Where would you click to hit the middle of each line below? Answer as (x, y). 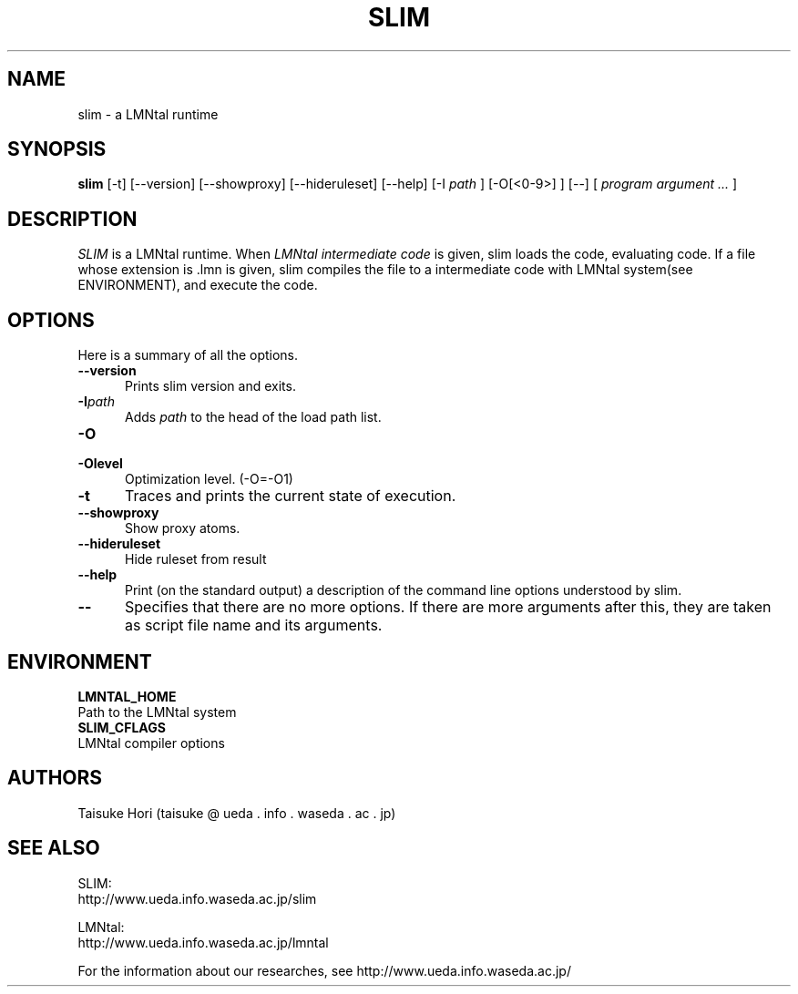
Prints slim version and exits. (210, 386)
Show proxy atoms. (183, 528)
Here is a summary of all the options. (188, 355)
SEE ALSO (54, 848)
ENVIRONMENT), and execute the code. (198, 285)
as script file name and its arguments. (253, 625)
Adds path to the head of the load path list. (253, 417)
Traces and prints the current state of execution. (290, 496)
